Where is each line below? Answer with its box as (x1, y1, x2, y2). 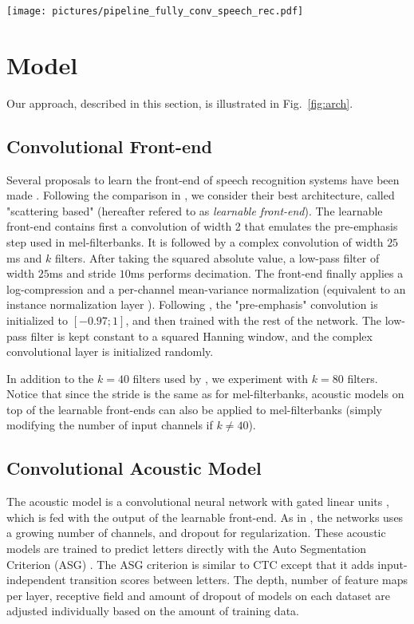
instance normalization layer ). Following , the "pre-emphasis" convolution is (6, 296, 378, 313)
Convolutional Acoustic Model (6, 456, 262, 480)
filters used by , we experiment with (132, 369, 309, 386)
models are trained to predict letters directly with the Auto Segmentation (6, 540, 367, 557)
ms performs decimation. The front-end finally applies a (130, 265, 404, 282)
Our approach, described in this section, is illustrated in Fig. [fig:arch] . (6, 94, 353, 111)
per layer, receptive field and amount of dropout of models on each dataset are (6, 586, 391, 603)
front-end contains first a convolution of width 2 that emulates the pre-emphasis (6, 218, 398, 235)
